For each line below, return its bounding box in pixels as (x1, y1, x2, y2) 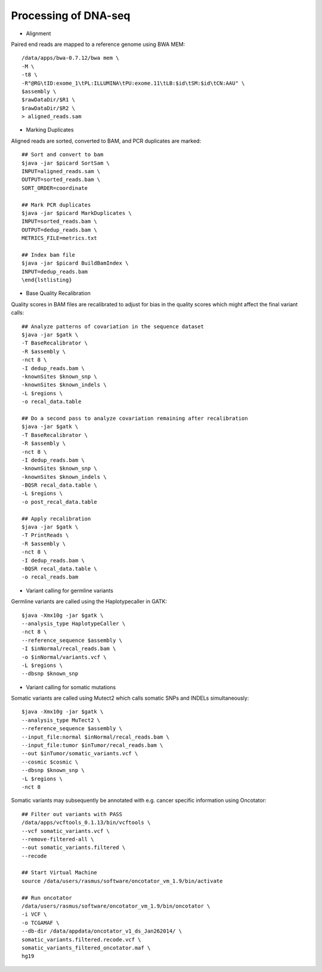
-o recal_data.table (21, 398, 82, 405)
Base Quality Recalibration (26, 290, 91, 297)
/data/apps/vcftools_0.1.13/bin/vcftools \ (21, 819, 151, 826)
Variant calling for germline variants (26, 587, 113, 594)
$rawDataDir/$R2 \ (21, 104, 76, 112)
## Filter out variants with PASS (21, 811, 122, 817)
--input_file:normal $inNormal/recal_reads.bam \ (21, 733, 170, 740)
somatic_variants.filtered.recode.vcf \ (21, 936, 141, 943)
